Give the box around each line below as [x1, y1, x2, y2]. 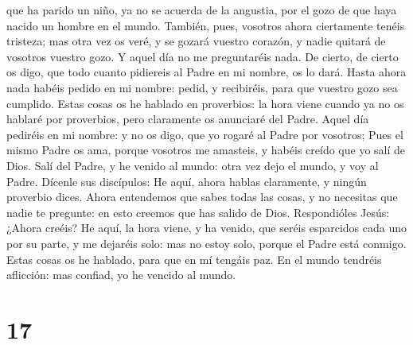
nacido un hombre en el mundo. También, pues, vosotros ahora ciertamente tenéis [6, 17, 405, 33]
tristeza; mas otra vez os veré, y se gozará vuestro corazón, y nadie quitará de [6, 33, 386, 49]
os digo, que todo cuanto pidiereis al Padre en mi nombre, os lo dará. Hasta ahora [6, 64, 407, 80]
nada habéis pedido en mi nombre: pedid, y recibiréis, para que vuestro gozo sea [6, 79, 398, 95]
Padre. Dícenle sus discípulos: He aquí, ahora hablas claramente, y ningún [6, 172, 367, 189]
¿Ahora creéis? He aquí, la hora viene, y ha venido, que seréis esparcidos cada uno [6, 219, 407, 236]
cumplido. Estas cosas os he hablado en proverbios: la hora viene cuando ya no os [6, 95, 404, 111]
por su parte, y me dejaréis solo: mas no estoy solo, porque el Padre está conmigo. [6, 235, 407, 251]
